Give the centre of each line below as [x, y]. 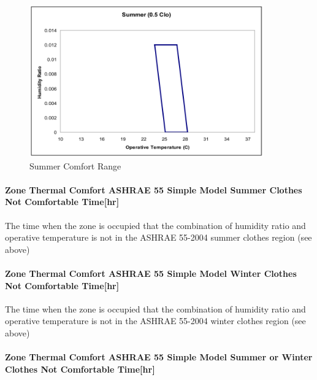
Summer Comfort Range [75, 165]
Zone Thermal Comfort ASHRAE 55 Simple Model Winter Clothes [151, 273]
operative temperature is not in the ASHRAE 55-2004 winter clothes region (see [155, 321]
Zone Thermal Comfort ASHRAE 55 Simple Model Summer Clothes [154, 189]
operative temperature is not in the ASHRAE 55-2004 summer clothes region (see [158, 237]
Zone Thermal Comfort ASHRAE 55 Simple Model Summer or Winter [159, 357]
